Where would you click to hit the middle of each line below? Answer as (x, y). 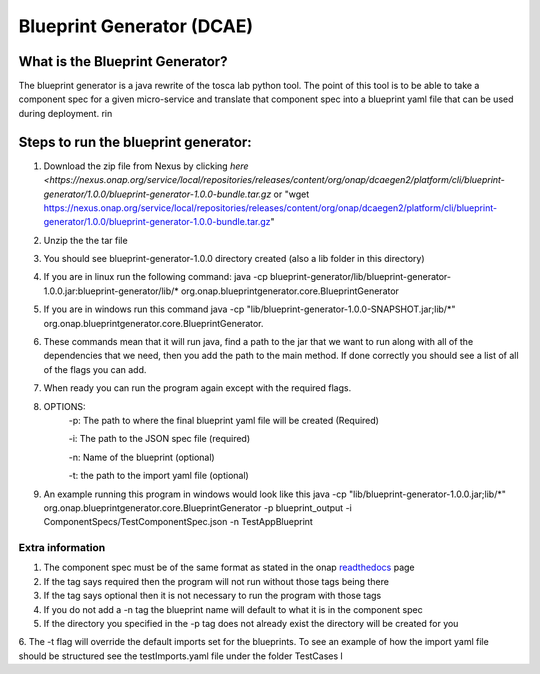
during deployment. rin (65, 113)
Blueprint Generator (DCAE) (136, 26)
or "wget (291, 194)
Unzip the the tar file (86, 240)
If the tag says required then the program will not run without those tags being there (216, 581)
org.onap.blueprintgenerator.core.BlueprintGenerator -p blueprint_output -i (197, 507)
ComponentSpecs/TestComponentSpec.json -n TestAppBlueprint (178, 522)
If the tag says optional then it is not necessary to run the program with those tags (212, 596)
